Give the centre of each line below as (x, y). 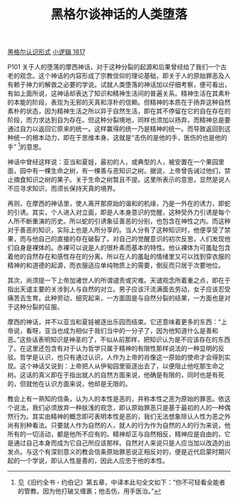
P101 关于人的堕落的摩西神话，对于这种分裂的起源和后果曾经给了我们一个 (114, 67)
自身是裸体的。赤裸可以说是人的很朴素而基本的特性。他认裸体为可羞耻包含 (122, 247)
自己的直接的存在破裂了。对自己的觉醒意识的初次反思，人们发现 (131, 238)
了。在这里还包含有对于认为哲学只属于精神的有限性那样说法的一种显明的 (113, 348)
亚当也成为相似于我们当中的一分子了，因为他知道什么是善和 (131, 330)
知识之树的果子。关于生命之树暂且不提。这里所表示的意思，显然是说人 (128, 179)
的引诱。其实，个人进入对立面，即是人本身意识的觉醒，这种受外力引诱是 (113, 212)
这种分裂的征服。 (38, 307)
